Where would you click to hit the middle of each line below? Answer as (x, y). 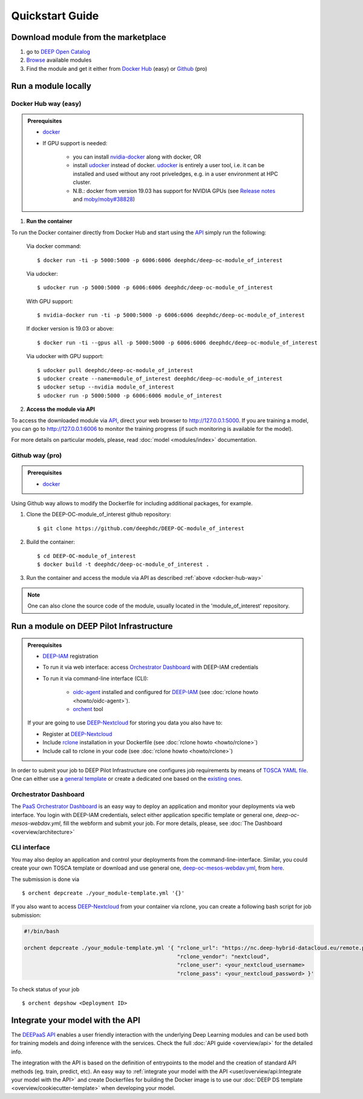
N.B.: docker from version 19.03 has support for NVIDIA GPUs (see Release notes (174, 191)
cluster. (82, 182)
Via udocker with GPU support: (65, 356)
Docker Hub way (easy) (46, 103)
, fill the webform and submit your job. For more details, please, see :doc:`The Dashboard (171, 824)
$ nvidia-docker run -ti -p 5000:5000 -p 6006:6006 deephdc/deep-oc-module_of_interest (171, 315)
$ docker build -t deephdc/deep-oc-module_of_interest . (123, 565)
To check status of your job (45, 989)
